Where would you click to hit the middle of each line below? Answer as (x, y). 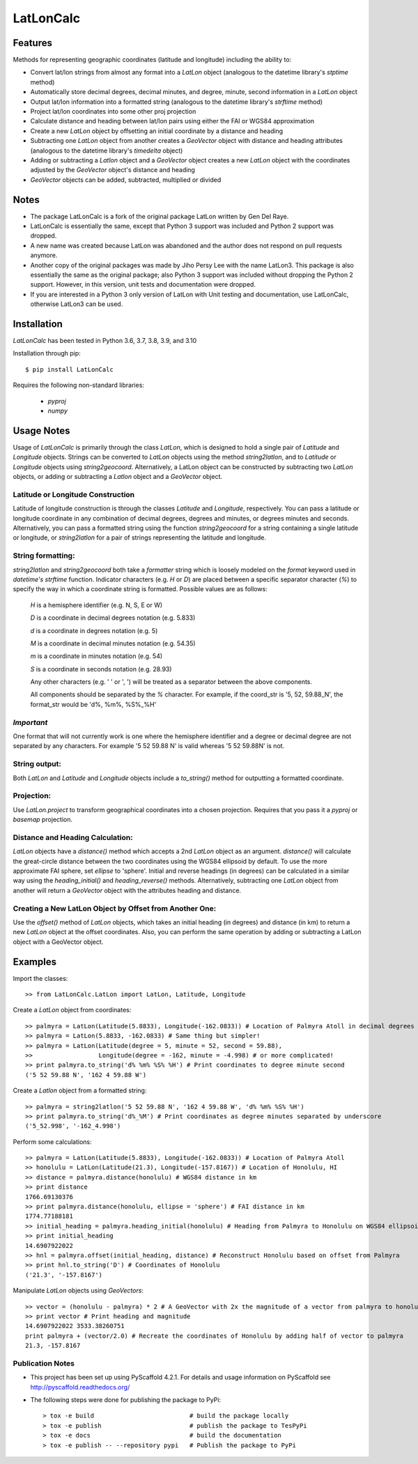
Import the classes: (40, 978)
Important (30, 722)
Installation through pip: (47, 353)
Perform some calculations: (52, 1142)
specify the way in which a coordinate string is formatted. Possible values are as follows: (140, 589)
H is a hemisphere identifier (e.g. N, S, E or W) (96, 605)
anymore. (44, 255)
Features (32, 43)
